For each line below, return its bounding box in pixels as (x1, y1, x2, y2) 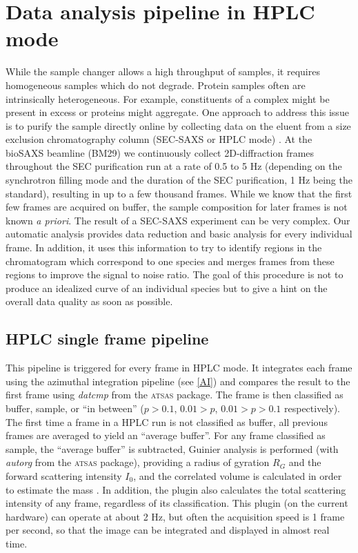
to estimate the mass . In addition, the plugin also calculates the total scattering (6, 482, 346, 496)
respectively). (284, 400, 340, 415)
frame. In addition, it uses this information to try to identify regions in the (6, 240, 322, 255)
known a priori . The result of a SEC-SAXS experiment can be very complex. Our (6, 213, 350, 227)
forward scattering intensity (6, 468, 122, 483)
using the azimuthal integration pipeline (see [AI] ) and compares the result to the (6, 373, 350, 388)
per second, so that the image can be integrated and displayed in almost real (6, 523, 330, 537)
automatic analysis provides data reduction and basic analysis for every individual (6, 226, 352, 241)
